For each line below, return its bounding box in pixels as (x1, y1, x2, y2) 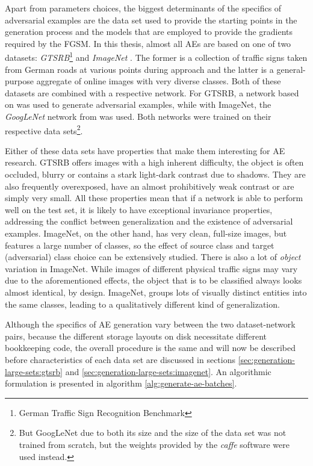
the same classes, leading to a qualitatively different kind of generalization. (5, 297, 280, 310)
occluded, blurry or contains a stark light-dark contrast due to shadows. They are (5, 168, 306, 181)
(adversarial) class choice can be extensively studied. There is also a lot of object (5, 250, 301, 263)
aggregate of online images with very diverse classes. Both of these (36, 75, 281, 87)
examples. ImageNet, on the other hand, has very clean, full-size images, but (5, 227, 287, 239)
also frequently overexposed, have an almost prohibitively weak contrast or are (5, 179, 294, 192)
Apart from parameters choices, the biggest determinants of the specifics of (5, 2, 282, 14)
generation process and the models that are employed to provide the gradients (5, 25, 293, 38)
